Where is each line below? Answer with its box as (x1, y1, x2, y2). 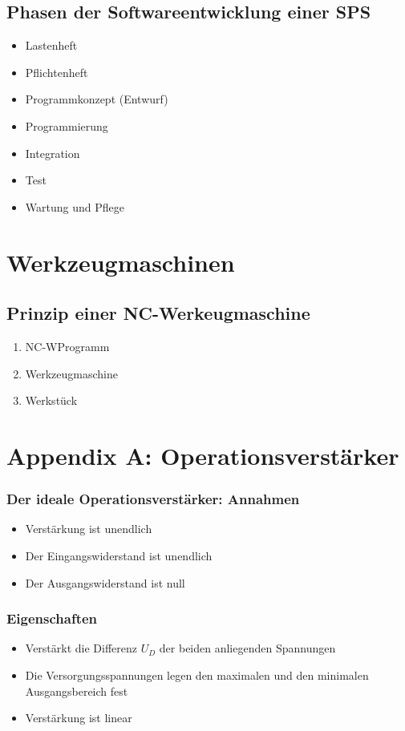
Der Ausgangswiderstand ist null (25, 574, 185, 591)
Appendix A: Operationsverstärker (6, 438, 399, 471)
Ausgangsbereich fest (25, 682, 128, 699)
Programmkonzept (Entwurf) (25, 91, 168, 107)
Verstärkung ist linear (25, 709, 132, 726)
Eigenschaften (6, 608, 98, 628)
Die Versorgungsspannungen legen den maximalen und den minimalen (25, 666, 369, 683)
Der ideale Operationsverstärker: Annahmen (6, 489, 300, 509)
